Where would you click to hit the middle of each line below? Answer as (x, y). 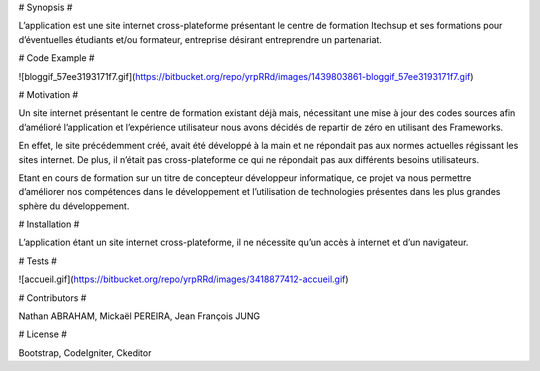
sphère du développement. (74, 206)
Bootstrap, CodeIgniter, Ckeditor (85, 352)
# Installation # (49, 224)
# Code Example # (56, 58)
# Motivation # (48, 94)
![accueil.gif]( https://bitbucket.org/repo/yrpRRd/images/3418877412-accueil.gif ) (183, 279)
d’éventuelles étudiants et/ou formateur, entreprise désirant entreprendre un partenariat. (200, 39)
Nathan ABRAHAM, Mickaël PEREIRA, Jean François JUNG (139, 316)
